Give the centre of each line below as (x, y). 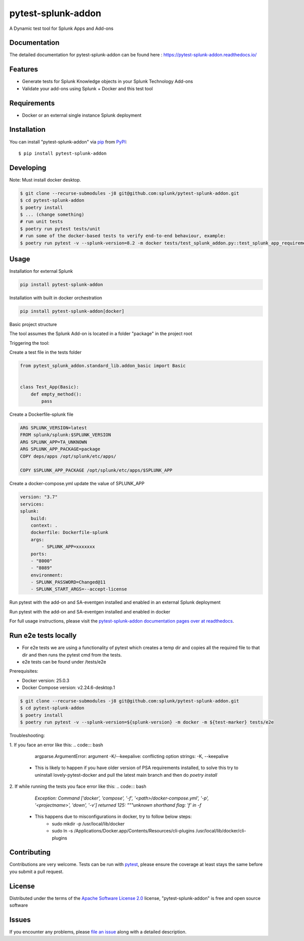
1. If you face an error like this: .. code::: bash (56, 745)
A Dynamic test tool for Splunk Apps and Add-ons (61, 28)
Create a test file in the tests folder (46, 352)
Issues (20, 919)
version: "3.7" (39, 497)
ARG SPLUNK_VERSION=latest (53, 428)
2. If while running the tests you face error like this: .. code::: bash (78, 786)
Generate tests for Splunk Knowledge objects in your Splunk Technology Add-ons (108, 82)
